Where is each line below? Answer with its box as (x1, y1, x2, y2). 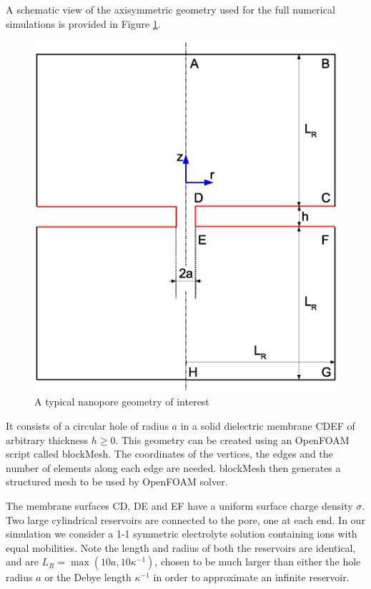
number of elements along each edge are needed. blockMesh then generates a (6, 460, 341, 475)
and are (6, 554, 39, 569)
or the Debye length (44, 570, 132, 585)
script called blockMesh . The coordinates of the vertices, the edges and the (6, 446, 333, 461)
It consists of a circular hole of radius (6, 418, 169, 433)
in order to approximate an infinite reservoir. (153, 570, 350, 585)
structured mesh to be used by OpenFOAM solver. (6, 474, 228, 489)
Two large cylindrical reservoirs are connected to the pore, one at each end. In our (6, 512, 365, 527)
